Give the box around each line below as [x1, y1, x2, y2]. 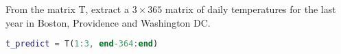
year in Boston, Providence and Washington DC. [5, 15, 211, 29]
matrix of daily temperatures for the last [165, 2, 336, 16]
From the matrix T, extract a [5, 2, 129, 16]
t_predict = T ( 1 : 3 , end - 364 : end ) [5, 39, 158, 49]
